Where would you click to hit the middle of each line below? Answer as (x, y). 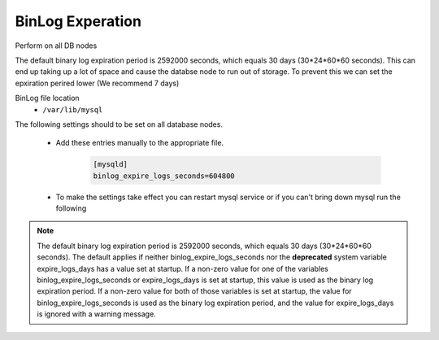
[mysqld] (111, 164)
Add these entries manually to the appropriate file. (139, 143)
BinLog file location (48, 98)
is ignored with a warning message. (96, 314)
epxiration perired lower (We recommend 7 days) (97, 83)
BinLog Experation (78, 21)
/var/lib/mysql (73, 109)
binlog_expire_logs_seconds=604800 (164, 176)
